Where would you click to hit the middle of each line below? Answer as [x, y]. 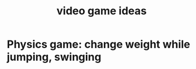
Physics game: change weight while [99, 44]
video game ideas [102, 11]
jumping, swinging [54, 57]
